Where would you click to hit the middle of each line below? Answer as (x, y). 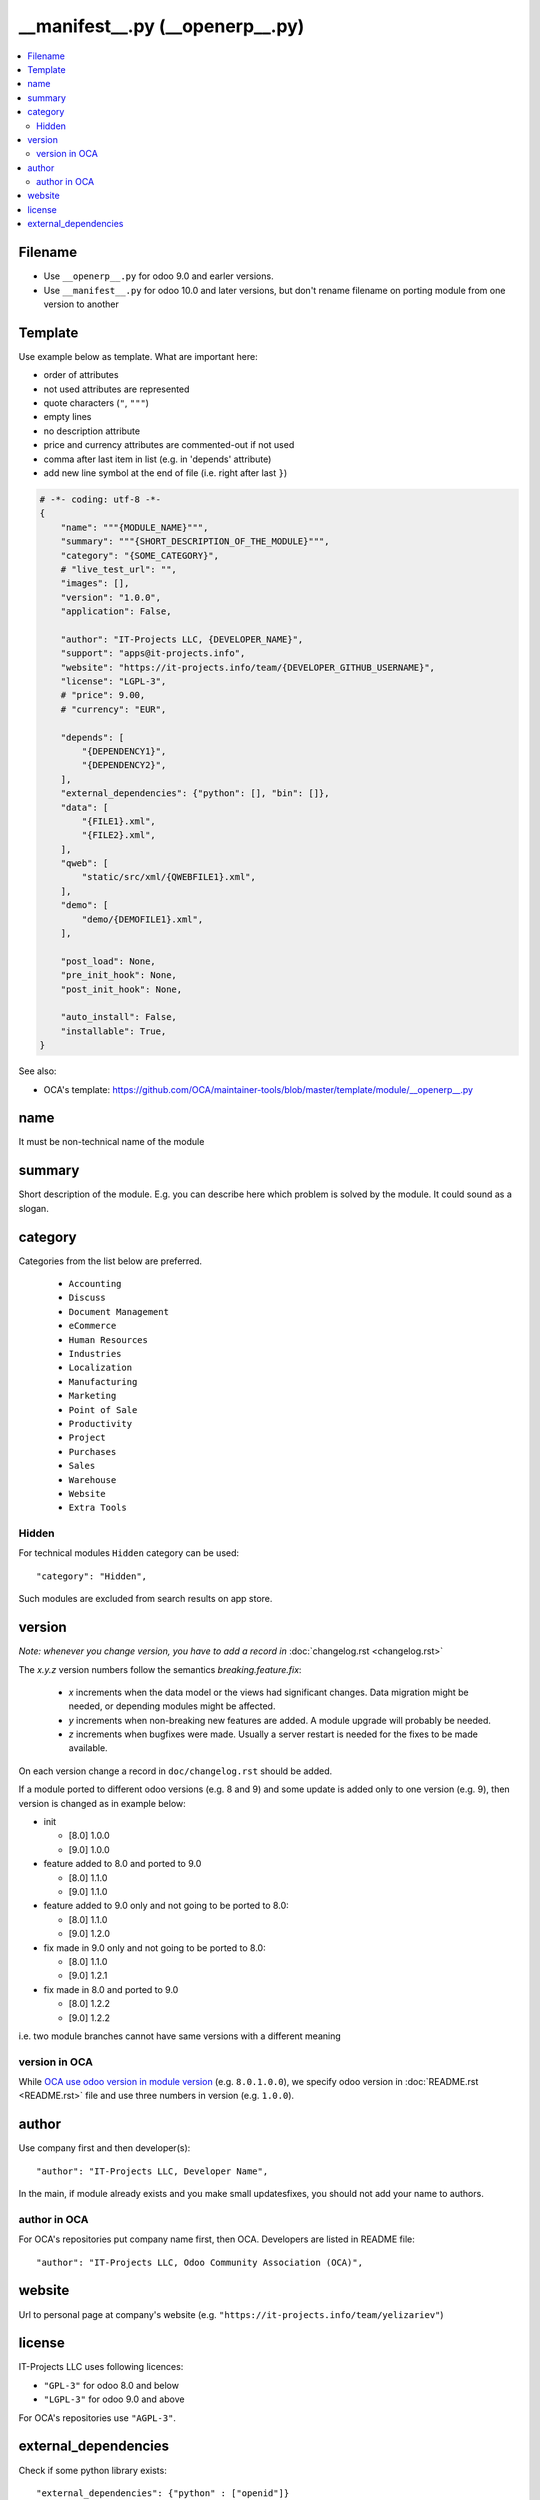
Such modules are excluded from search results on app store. (145, 1599)
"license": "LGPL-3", (113, 681)
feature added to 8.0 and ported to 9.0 (122, 1864)
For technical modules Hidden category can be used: (129, 1553)
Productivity (100, 1423)
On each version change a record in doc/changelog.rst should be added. (175, 1771)
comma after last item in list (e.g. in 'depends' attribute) (157, 459)
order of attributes (81, 375)
